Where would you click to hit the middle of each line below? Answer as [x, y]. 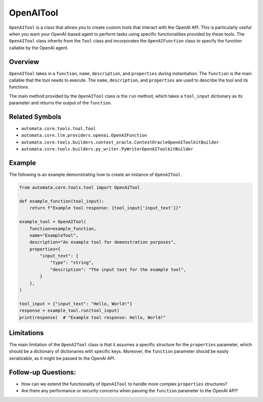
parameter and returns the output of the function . [60, 103]
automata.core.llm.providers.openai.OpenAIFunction [84, 135]
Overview [24, 62]
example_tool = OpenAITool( [53, 222]
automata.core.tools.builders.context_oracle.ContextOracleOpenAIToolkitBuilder [120, 142]
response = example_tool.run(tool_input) [69, 311]
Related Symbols [35, 117]
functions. [19, 87]
